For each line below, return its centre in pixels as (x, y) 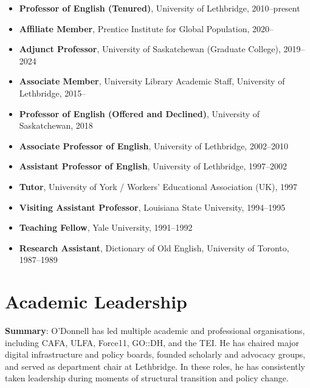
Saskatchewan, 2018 (56, 125)
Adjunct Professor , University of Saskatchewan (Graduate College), (150, 49)
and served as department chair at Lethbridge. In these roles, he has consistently (155, 366)
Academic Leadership (96, 301)
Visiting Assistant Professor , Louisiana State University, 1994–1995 (152, 207)
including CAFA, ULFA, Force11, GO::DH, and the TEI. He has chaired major (152, 342)
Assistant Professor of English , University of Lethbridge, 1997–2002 (153, 166)
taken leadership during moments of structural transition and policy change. (147, 378)
